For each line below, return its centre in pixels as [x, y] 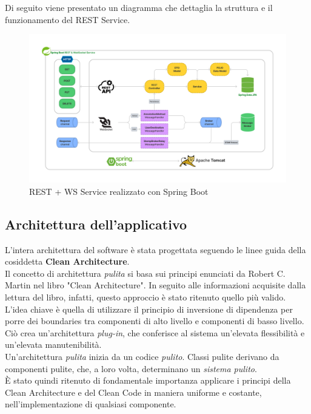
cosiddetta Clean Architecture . [67, 261]
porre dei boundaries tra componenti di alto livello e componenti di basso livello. [155, 321]
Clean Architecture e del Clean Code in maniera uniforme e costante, [133, 392]
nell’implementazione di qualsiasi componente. [91, 404]
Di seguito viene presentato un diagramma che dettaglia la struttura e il [139, 7]
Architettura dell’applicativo [96, 224]
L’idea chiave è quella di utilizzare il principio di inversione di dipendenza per [149, 309]
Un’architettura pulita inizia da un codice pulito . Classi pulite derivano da [142, 357]
